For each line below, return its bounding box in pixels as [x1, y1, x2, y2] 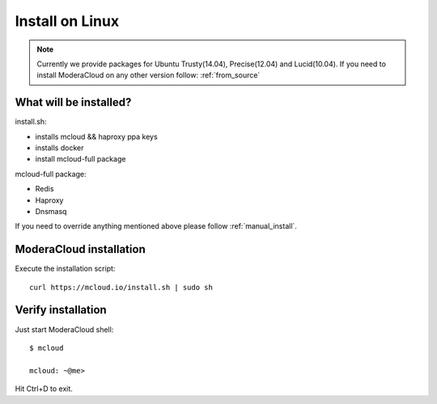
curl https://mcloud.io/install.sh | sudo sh [29, 283, 214, 292]
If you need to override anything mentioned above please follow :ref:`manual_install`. [15, 221, 297, 231]
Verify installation [15, 303, 107, 317]
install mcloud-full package [35, 154, 126, 164]
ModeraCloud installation [15, 242, 146, 256]
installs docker [35, 143, 84, 153]
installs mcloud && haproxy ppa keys [35, 132, 158, 141]
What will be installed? [15, 95, 132, 109]
